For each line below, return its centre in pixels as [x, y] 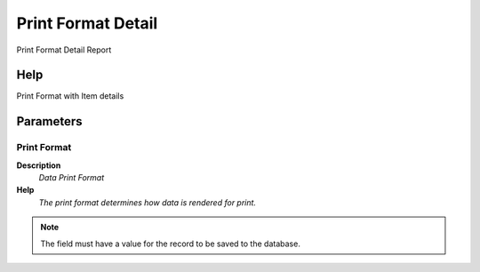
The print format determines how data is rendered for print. [148, 202]
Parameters [49, 121]
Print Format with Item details [70, 96]
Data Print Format [72, 177]
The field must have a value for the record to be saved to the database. [171, 244]
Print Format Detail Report [64, 50]
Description [39, 165]
